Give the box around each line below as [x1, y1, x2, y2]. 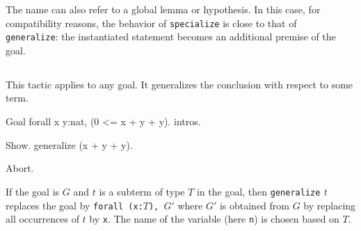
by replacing [303, 198, 356, 212]
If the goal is [6, 184, 60, 198]
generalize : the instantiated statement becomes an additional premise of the [6, 29, 336, 44]
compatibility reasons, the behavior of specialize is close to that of [6, 15, 297, 30]
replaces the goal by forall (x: [6, 198, 143, 212]
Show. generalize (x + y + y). [6, 137, 133, 152]
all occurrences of [6, 212, 79, 226]
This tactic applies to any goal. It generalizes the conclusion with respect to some [6, 77, 353, 91]
